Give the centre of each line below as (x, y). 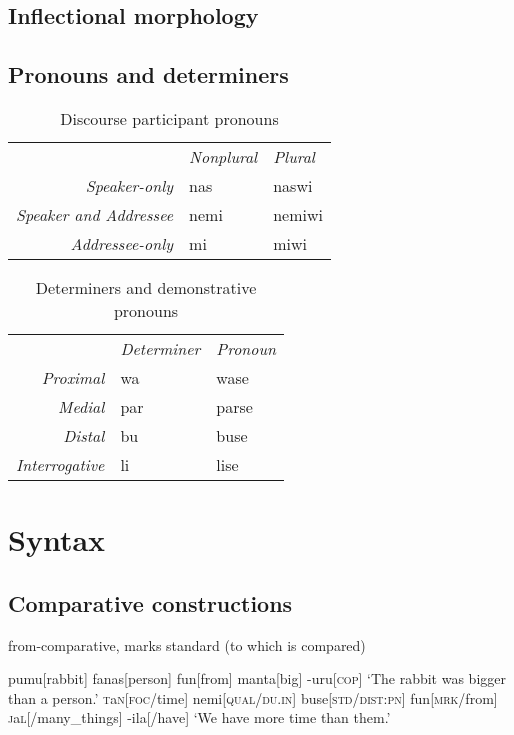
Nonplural (223, 156)
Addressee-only (122, 243)
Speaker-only (129, 185)
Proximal (73, 377)
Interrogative (60, 464)
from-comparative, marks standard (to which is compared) (187, 644)
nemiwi (298, 214)
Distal (84, 435)
